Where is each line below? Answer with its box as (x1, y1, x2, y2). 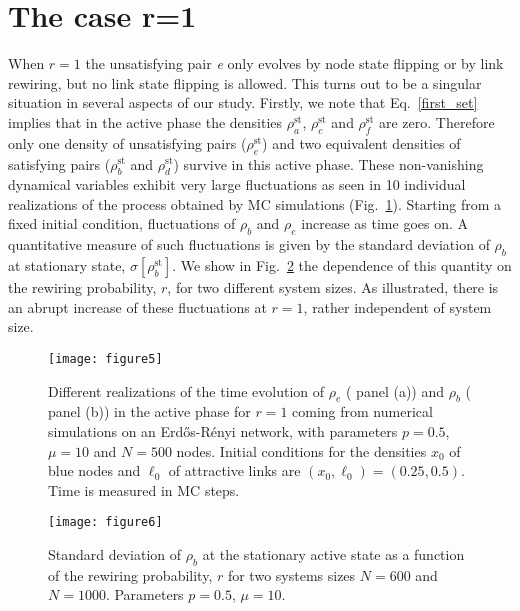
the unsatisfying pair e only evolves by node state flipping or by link (85, 53, 504, 74)
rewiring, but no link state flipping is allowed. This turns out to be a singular (8, 72, 482, 93)
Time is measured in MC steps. (48, 479, 240, 500)
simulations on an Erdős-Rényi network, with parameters (48, 420, 398, 441)
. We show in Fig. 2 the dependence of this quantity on (172, 255, 512, 276)
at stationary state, (8, 255, 126, 276)
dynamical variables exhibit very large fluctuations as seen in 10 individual (8, 174, 466, 195)
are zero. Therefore (378, 111, 495, 132)
